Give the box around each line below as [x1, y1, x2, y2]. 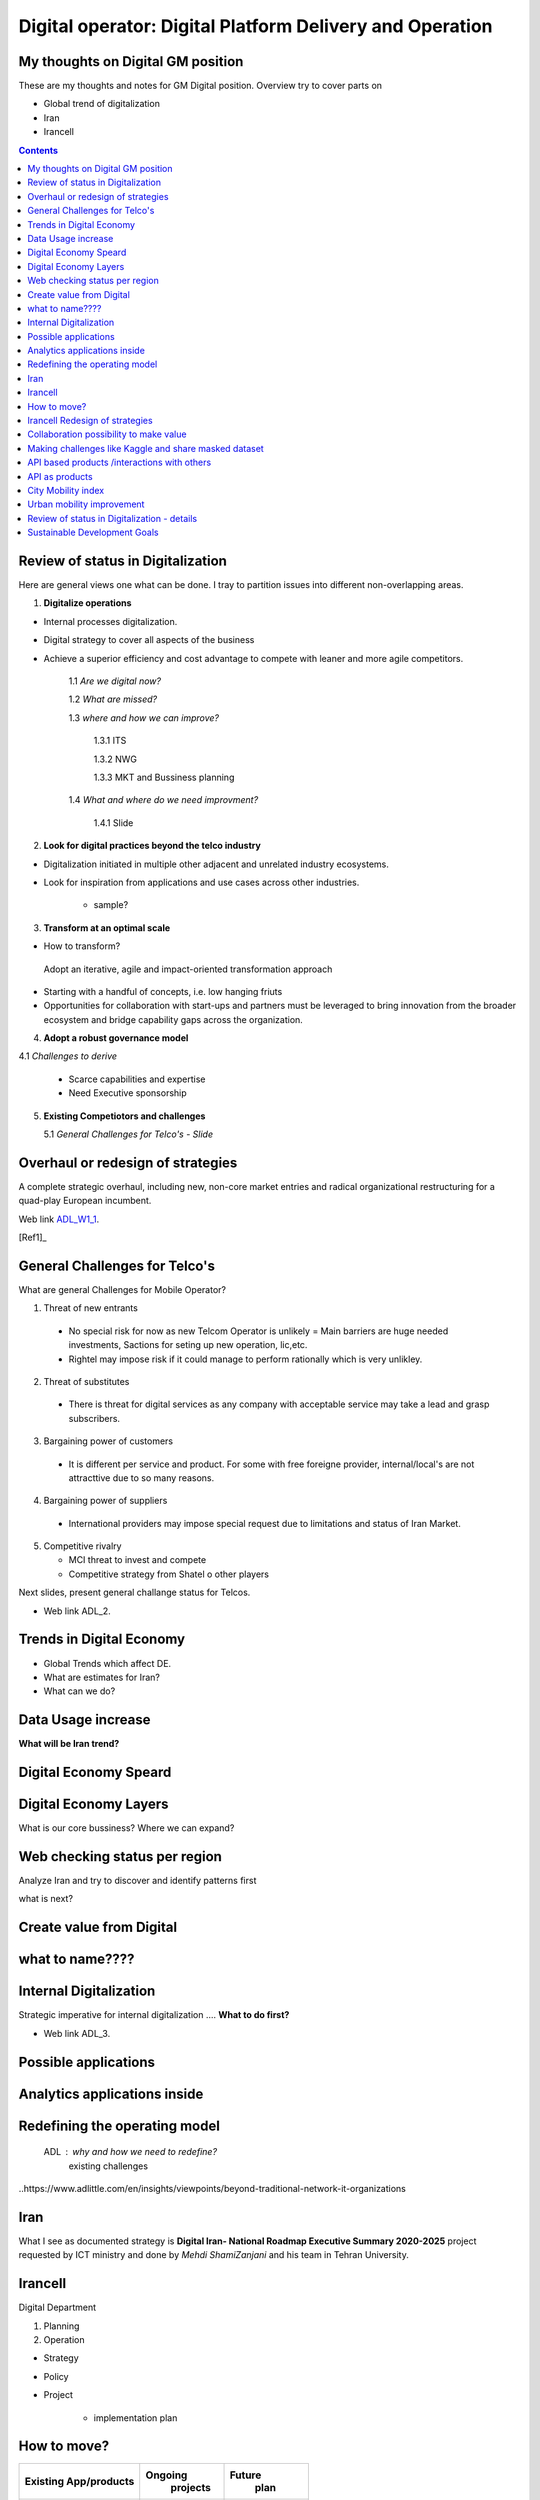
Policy [43, 2370, 69, 2382]
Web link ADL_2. [43, 1605, 112, 1617]
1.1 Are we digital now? [68, 675, 162, 687]
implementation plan [93, 2411, 178, 2424]
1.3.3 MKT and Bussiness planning [93, 771, 235, 783]
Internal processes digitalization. [43, 615, 178, 627]
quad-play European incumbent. [18, 1195, 152, 1207]
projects [170, 2481, 212, 2495]
